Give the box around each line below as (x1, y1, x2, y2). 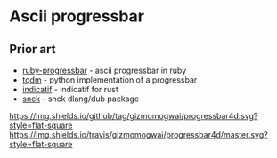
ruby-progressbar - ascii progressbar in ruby (21, 65, 187, 75)
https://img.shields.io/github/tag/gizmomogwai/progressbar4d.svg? (9, 111, 258, 121)
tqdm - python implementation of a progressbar (21, 75, 198, 85)
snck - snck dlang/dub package (21, 93, 140, 104)
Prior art (9, 42, 56, 57)
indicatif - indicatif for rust (21, 84, 118, 94)
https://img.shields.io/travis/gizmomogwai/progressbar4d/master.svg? (9, 130, 269, 139)
